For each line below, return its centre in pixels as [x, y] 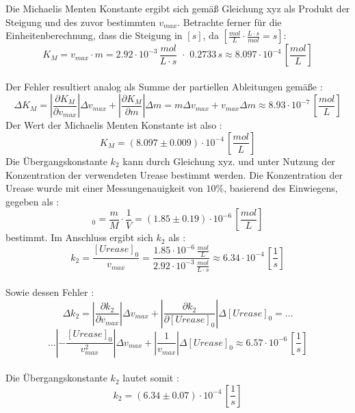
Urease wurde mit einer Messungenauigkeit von [104, 188]
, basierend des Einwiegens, [281, 188]
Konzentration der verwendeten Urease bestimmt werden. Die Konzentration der [174, 174]
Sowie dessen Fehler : [50, 292]
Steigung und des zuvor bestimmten [81, 22]
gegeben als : [32, 201]
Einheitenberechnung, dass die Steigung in [94, 35]
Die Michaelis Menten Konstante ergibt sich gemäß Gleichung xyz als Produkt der [178, 8]
